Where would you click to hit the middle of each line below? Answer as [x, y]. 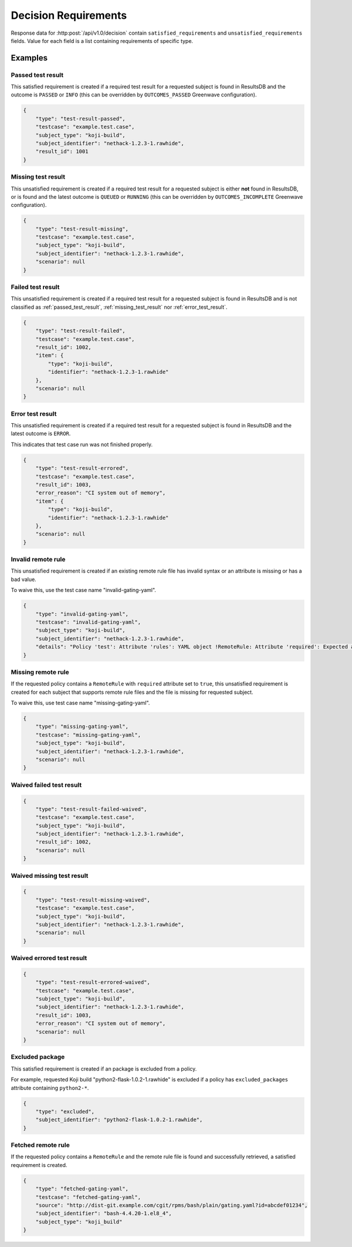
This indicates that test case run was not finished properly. [82, 444]
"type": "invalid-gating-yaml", [82, 614]
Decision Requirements [69, 15]
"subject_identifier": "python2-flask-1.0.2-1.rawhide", [119, 1120]
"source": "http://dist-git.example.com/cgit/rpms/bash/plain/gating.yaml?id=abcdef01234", [172, 1205]
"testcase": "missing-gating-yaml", [88, 735]
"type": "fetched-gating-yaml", [82, 1189]
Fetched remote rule [40, 1145]
